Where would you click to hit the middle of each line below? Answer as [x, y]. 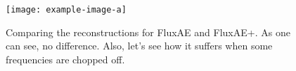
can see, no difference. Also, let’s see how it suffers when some [139, 46]
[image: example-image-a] [66, 10]
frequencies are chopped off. [65, 59]
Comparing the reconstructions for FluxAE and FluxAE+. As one [148, 32]
